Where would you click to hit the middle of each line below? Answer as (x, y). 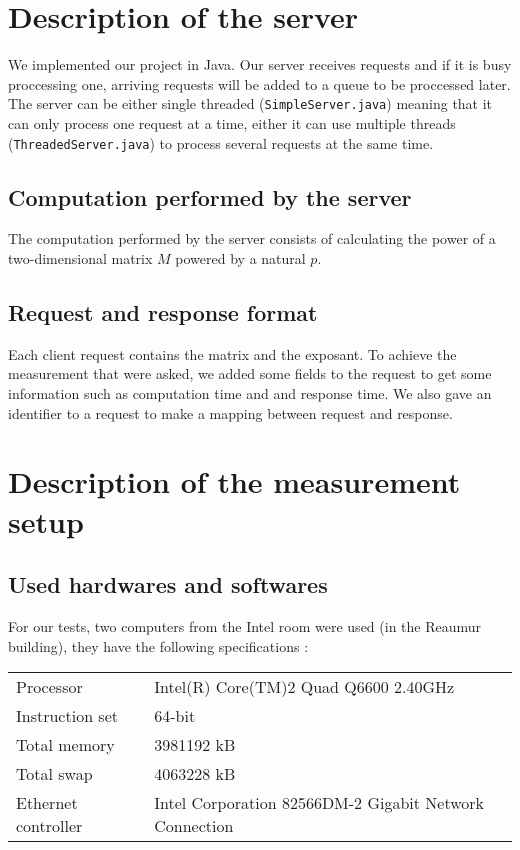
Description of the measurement (234, 481)
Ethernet (47, 803)
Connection (194, 826)
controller (49, 826)
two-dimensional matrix (80, 258)
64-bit (175, 716)
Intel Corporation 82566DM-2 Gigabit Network (319, 803)
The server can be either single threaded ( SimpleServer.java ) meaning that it (250, 103)
